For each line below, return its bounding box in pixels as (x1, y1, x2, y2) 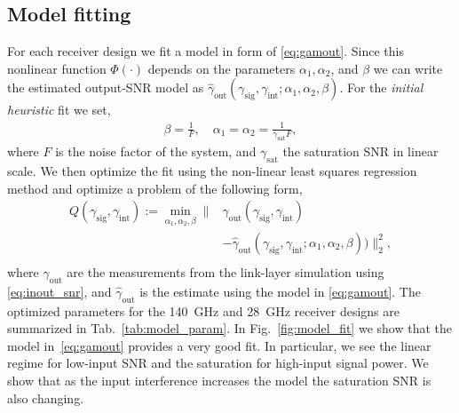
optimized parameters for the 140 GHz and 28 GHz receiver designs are (7, 301, 400, 320)
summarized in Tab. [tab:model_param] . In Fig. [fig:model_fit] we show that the (7, 319, 452, 338)
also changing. (7, 388, 84, 407)
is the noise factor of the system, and (55, 142, 257, 161)
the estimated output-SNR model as (7, 78, 204, 97)
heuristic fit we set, (7, 100, 111, 119)
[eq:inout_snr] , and (7, 282, 112, 300)
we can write (373, 59, 443, 77)
